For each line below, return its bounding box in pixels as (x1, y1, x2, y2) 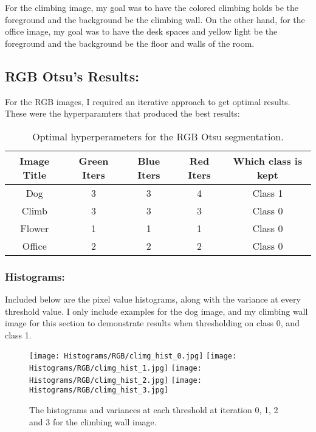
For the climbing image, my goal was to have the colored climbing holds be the (5, 1, 298, 13)
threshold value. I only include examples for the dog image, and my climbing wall (5, 304, 308, 317)
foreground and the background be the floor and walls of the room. (5, 36, 255, 49)
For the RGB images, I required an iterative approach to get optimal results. (5, 95, 290, 108)
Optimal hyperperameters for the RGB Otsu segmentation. (32, 129, 284, 143)
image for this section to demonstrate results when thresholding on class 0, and (5, 317, 300, 329)
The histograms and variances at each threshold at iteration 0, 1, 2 (29, 403, 278, 416)
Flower (20, 221, 49, 235)
